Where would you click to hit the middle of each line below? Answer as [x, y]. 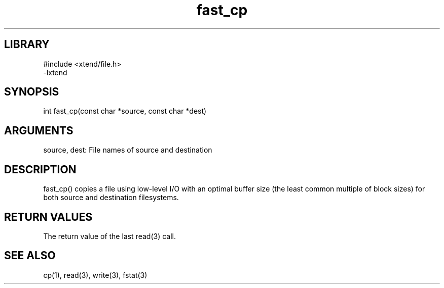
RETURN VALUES [48, 217]
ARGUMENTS [39, 130]
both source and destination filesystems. [111, 198]
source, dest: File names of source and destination [128, 150]
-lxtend [55, 72]
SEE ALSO [30, 256]
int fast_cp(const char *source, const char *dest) [125, 111]
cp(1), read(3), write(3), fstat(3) [95, 275]
